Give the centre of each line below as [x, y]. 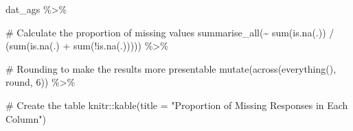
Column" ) [26, 118]
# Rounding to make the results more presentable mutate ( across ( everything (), [171, 68]
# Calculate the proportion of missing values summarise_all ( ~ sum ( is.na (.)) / [170, 32]
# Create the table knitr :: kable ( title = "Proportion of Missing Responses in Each [177, 105]
